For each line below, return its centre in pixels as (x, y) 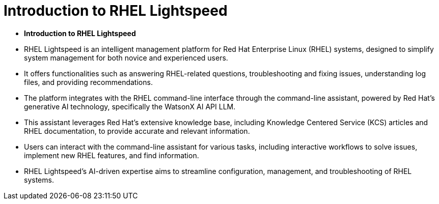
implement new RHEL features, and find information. (112, 155)
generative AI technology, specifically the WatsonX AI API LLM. (130, 106)
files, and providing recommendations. (88, 82)
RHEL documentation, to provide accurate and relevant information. (137, 131)
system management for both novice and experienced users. (126, 57)
